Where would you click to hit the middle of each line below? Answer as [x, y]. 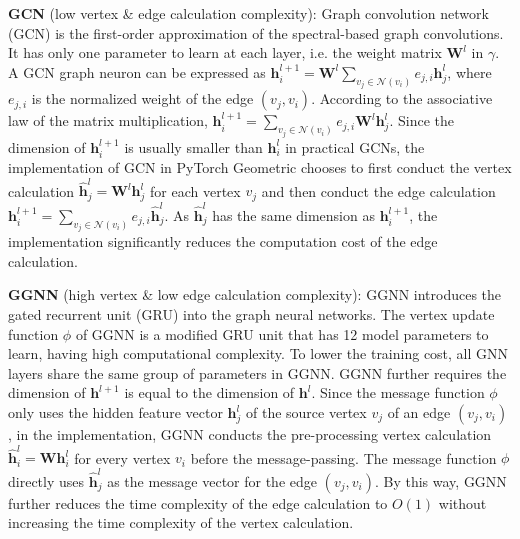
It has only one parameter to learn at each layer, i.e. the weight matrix [225, 52]
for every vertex [122, 457]
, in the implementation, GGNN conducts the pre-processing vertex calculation [250, 434]
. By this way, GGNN [440, 480]
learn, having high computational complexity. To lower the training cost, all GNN [258, 353]
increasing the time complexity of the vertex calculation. [181, 522]
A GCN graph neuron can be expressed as [137, 71]
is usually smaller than [193, 146]
